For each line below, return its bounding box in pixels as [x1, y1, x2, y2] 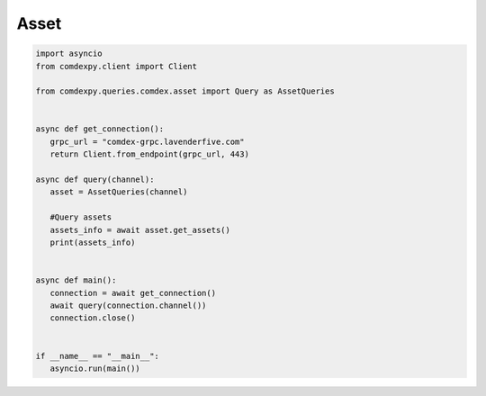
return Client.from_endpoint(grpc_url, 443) [49, 149, 249, 159]
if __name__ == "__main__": [35, 351, 159, 361]
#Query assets [49, 212, 112, 222]
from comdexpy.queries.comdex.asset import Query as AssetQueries [35, 86, 335, 96]
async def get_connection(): [35, 124, 165, 134]
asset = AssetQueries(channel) [49, 187, 188, 197]
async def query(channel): [35, 175, 155, 184]
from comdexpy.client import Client [35, 61, 198, 71]
